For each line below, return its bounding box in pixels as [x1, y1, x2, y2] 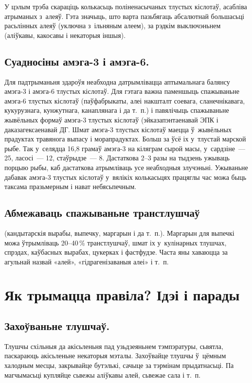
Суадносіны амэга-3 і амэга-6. [4, 53, 149, 69]
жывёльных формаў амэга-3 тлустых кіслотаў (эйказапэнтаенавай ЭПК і [4, 114, 218, 124]
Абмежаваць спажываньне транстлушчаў [4, 205, 200, 220]
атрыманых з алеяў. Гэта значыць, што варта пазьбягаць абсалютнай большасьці [4, 11, 244, 21]
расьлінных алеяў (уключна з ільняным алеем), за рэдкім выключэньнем [4, 20, 221, 31]
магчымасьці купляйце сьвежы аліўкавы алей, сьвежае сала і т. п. [4, 369, 201, 380]
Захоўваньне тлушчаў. [4, 318, 110, 333]
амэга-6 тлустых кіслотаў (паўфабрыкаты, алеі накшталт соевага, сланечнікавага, [4, 95, 245, 105]
